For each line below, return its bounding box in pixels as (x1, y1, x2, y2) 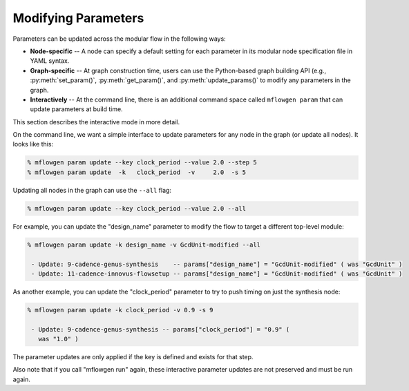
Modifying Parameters (12, 10, 144, 26)
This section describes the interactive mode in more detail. (12, 117, 180, 126)
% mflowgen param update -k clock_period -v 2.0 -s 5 (27, 168, 247, 176)
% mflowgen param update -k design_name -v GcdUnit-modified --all (27, 240, 261, 249)
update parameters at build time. (30, 105, 124, 113)
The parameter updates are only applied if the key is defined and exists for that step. (12, 353, 254, 361)
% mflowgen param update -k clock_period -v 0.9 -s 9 (27, 306, 213, 314)
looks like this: (12, 140, 54, 149)
